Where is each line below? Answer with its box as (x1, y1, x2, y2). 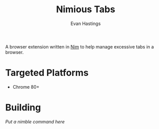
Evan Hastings (70, 20, 101, 27)
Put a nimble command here (5, 118, 65, 124)
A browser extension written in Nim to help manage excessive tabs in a (5, 43, 154, 49)
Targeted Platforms (5, 67, 89, 79)
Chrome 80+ (12, 84, 40, 90)
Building (5, 102, 41, 113)
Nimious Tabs (56, 4, 116, 15)
